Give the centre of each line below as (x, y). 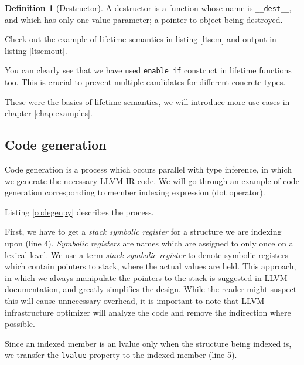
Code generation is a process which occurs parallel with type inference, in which (148, 169)
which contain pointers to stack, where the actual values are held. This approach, (151, 266)
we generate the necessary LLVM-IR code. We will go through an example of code (152, 180)
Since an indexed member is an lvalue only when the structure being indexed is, (148, 343)
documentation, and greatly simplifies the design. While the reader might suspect (151, 289)
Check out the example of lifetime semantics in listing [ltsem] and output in (141, 39)
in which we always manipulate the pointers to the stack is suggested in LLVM (146, 277)
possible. (20, 324)
